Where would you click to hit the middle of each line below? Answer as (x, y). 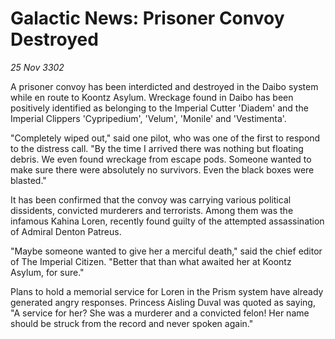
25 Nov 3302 (37, 67)
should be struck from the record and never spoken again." (132, 323)
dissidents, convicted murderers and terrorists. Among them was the (152, 210)
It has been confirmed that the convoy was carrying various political (151, 199)
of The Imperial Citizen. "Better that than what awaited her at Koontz (151, 261)
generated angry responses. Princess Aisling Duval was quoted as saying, (163, 302)
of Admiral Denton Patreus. (66, 231)
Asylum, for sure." (47, 272)
